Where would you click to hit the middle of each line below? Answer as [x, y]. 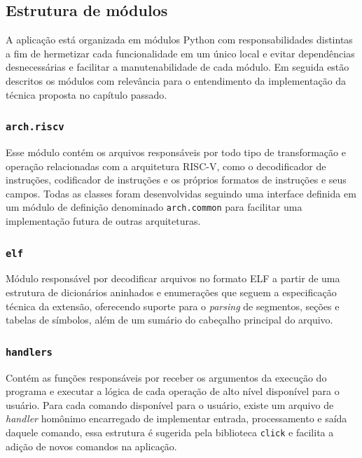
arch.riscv [35, 127]
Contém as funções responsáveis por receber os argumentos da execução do [166, 377]
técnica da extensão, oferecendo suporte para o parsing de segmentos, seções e [173, 306]
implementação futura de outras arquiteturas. [103, 220]
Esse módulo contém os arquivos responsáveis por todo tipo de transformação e [176, 152]
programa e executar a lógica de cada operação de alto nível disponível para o [173, 391]
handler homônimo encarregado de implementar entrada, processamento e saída [176, 418]
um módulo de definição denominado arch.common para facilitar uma [154, 207]
